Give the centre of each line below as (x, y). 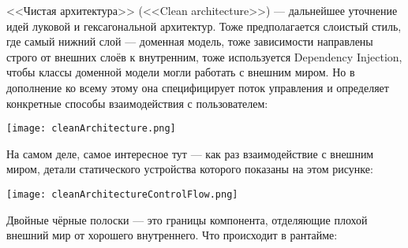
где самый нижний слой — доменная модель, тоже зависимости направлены (190, 41)
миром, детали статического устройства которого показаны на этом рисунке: (190, 169)
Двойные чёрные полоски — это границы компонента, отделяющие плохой (187, 219)
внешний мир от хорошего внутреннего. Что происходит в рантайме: (172, 235)
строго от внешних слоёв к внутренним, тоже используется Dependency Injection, (204, 56)
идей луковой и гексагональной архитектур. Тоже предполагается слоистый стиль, (204, 26)
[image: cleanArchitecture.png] (91, 129)
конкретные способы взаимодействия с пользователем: (137, 103)
